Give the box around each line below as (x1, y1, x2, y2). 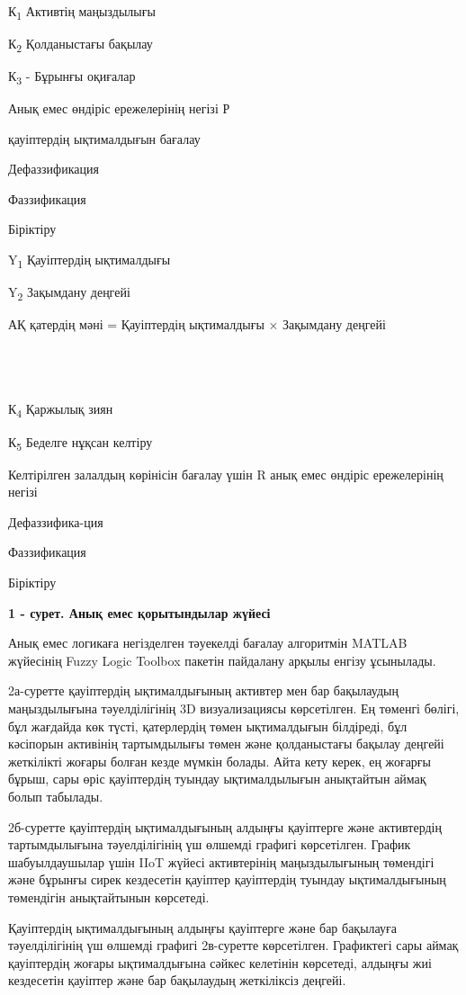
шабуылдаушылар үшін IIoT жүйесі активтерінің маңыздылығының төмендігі (8, 852, 435, 871)
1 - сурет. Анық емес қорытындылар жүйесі (8, 603, 271, 622)
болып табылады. (8, 787, 103, 805)
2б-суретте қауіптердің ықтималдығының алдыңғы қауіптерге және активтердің (8, 817, 442, 836)
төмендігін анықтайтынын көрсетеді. (8, 887, 210, 906)
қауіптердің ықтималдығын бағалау (8, 129, 201, 148)
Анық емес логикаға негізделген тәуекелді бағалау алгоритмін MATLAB (8, 633, 408, 652)
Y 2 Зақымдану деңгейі (8, 282, 130, 303)
